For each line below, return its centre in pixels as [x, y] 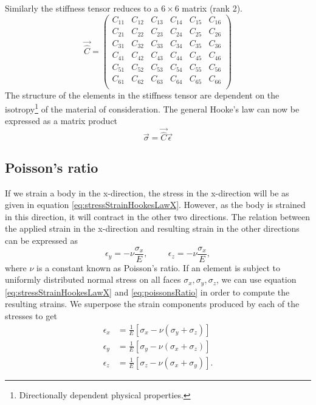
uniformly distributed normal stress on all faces [93, 279]
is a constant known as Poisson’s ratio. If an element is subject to [159, 267]
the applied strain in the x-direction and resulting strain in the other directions [152, 228]
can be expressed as [42, 241]
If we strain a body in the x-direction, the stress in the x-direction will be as [147, 192]
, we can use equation [256, 279]
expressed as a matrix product [61, 121]
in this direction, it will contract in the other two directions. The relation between [158, 216]
